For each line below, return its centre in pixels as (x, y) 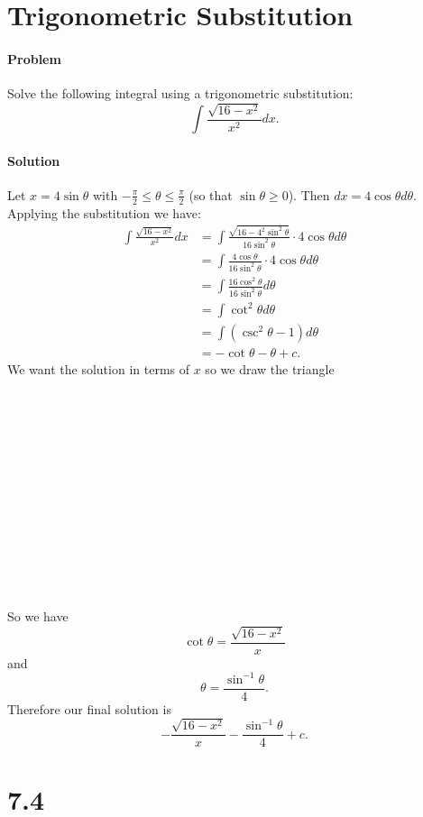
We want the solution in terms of (99, 368)
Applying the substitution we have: (104, 212)
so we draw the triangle (270, 368)
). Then (309, 194)
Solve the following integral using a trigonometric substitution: (180, 93)
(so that (211, 194)
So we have (38, 616)
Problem (34, 58)
